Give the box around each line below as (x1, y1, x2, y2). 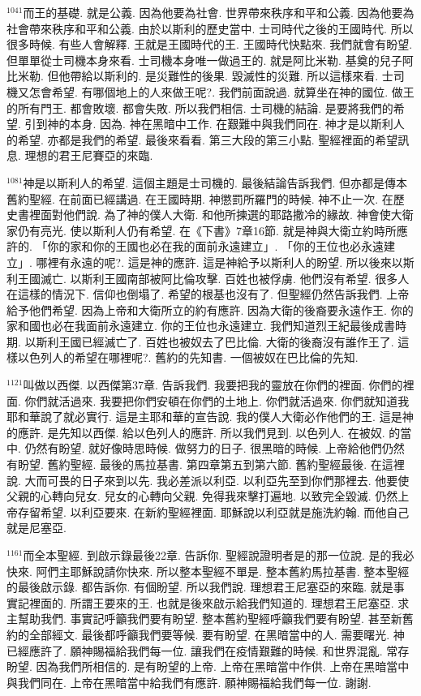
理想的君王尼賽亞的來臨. (24, 147, 153, 164)
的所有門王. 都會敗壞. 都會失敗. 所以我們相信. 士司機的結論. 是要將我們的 (6, 99, 393, 116)
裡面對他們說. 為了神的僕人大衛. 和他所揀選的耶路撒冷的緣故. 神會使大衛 (28, 206, 414, 223)
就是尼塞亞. (6, 519, 67, 536)
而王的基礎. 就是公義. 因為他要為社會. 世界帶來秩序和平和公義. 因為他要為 (23, 4, 415, 20)
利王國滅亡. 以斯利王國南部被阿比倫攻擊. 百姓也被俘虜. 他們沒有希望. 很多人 (6, 269, 410, 286)
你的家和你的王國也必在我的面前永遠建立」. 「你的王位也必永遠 (47, 238, 384, 255)
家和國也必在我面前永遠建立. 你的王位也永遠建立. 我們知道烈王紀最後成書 (6, 317, 396, 334)
